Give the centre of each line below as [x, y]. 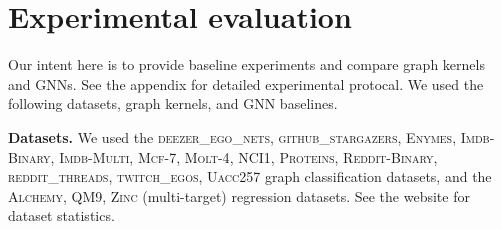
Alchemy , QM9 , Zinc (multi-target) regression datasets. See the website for [239, 195]
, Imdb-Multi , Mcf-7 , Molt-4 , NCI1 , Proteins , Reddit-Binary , [244, 156]
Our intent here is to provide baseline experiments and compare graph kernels [246, 64]
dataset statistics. [61, 215]
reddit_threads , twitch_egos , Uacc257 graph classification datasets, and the [250, 176]
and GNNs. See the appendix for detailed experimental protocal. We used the [246, 83]
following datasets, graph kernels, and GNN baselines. [173, 103]
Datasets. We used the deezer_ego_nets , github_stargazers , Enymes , [232, 136]
